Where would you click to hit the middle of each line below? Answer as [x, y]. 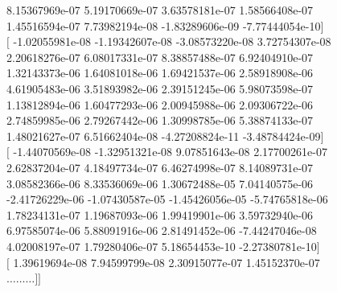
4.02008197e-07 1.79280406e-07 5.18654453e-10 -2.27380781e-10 [162, 246]
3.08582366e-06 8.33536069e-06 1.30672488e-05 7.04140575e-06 [160, 183]
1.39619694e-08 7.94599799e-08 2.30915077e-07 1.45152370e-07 [166, 262]
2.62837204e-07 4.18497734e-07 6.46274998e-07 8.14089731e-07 [160, 167]
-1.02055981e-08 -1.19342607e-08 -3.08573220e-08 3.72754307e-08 [172, 41]
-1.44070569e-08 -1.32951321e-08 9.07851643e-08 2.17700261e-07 [170, 152]
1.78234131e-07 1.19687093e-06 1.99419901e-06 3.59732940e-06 [160, 214]
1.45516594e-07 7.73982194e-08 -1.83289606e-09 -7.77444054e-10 [164, 25]
